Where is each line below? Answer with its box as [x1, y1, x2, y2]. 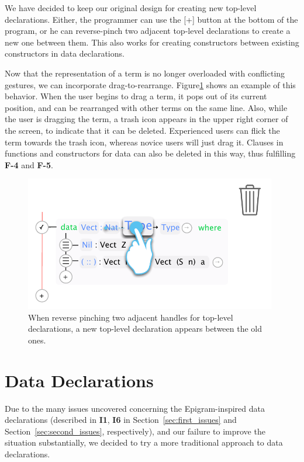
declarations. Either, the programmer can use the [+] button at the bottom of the [5, 13, 298, 25]
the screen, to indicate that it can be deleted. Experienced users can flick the [5, 124, 280, 136]
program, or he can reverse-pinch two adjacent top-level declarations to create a [5, 25, 291, 37]
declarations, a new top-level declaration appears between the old [28, 322, 262, 335]
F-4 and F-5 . [5, 158, 53, 171]
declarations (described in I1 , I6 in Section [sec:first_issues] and [5, 414, 237, 426]
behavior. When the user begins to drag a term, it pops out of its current [5, 90, 267, 102]
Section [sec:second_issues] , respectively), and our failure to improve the [5, 425, 265, 437]
